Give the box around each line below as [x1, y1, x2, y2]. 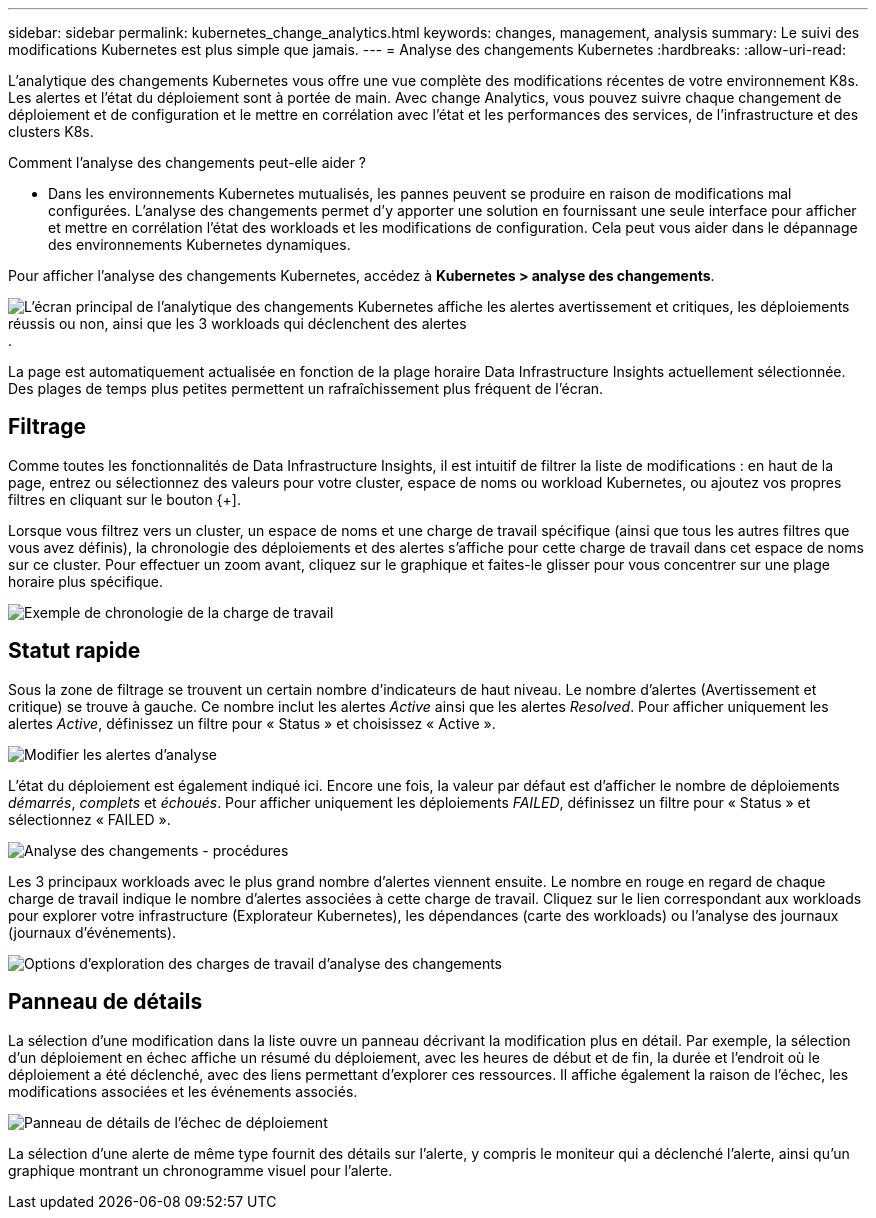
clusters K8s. [8, 123, 94, 140]
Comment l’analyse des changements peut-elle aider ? [8, 154, 366, 171]
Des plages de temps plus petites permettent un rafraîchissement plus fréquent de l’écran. [8, 380, 604, 397]
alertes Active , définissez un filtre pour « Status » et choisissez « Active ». [8, 714, 496, 732]
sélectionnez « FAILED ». [8, 810, 171, 828]
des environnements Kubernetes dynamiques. [48, 236, 351, 253]
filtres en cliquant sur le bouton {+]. [8, 490, 241, 508]
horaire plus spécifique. [8, 572, 164, 590]
